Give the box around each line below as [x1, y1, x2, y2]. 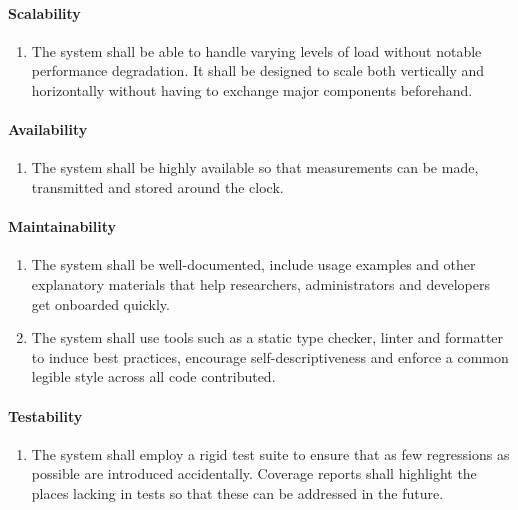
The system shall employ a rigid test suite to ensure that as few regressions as [31, 443, 510, 464]
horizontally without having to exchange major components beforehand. [31, 79, 473, 100]
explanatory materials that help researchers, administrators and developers [31, 273, 490, 294]
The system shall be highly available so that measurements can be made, [31, 157, 479, 178]
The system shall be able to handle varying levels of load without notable [31, 40, 482, 61]
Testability [8, 405, 83, 426]
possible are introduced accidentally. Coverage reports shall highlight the [31, 463, 477, 484]
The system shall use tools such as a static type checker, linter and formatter [31, 327, 504, 348]
